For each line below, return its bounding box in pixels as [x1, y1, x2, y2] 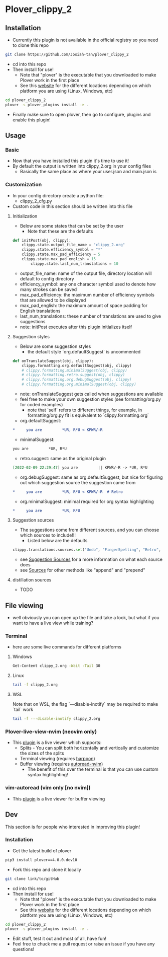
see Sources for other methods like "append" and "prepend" [20, 567, 145, 573]
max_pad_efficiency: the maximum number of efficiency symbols [20, 291, 154, 298]
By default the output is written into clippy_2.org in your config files [12, 163, 151, 169]
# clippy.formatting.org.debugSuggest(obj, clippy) [22, 377, 132, 382]
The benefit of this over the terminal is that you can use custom [27, 766, 159, 772]
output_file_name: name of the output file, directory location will [20, 270, 152, 276]
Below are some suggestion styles [20, 343, 91, 349]
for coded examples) [20, 402, 63, 408]
